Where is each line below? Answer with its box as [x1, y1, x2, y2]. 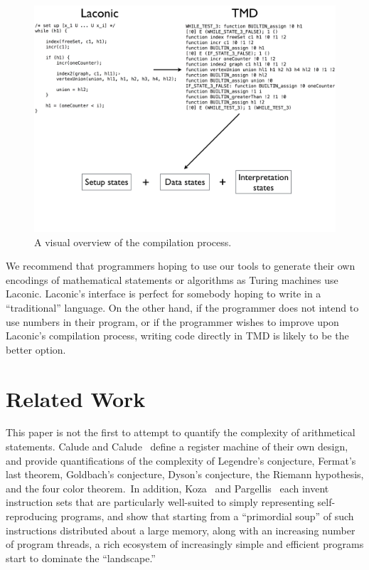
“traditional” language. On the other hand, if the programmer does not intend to [6, 300, 359, 315]
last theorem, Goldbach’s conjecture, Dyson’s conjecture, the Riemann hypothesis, [6, 467, 364, 482]
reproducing [6, 509, 58, 524]
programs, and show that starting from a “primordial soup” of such [60, 509, 354, 524]
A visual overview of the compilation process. [34, 234, 232, 249]
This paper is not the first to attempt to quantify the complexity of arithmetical [6, 425, 355, 440]
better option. [6, 342, 66, 357]
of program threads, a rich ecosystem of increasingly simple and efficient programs [6, 537, 364, 551]
